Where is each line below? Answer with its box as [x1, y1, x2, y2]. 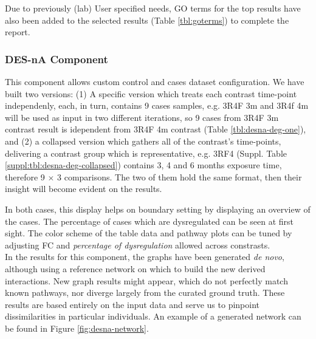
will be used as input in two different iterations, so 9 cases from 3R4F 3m [5, 111, 279, 123]
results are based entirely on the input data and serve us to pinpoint [5, 298, 260, 310]
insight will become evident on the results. [5, 182, 162, 195]
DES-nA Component [5, 51, 108, 66]
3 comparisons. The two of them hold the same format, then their [57, 170, 302, 183]
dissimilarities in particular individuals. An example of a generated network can [5, 310, 301, 323]
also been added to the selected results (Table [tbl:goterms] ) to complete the [5, 13, 289, 26]
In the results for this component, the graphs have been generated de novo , [5, 250, 284, 263]
